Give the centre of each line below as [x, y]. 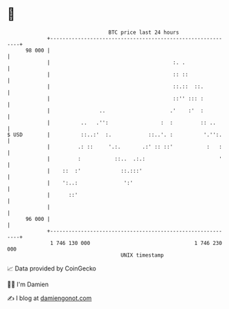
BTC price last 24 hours [144, 32]
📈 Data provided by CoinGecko [52, 268]
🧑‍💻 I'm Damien [28, 284]
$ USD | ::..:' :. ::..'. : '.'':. [115, 135]
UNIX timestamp [142, 255]
